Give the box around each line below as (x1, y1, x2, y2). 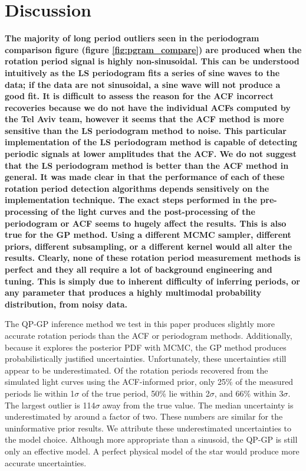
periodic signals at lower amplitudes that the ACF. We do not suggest (5, 148, 297, 160)
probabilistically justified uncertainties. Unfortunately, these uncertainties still (5, 352, 287, 365)
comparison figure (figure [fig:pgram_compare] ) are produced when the (5, 43, 302, 55)
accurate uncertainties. (5, 456, 87, 469)
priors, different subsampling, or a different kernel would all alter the (5, 240, 292, 252)
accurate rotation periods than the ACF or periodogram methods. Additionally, (5, 329, 292, 341)
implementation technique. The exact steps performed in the (5, 194, 257, 206)
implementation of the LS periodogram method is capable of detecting (5, 136, 298, 148)
